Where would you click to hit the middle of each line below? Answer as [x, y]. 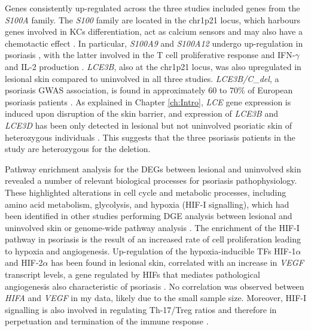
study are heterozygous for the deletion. [78, 149]
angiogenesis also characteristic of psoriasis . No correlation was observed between [155, 286]
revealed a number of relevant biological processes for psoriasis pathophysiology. [151, 180]
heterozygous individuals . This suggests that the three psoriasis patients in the [150, 137]
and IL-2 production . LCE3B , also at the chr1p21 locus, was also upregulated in [153, 66]
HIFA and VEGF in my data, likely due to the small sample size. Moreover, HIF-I [155, 298]
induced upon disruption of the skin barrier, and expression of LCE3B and [141, 113]
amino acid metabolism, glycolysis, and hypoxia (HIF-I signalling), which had [147, 204]
